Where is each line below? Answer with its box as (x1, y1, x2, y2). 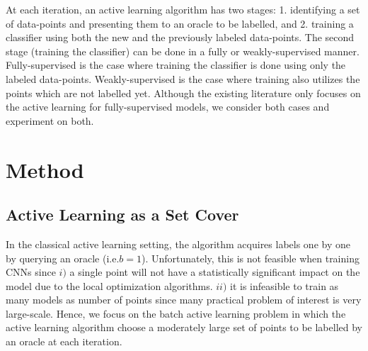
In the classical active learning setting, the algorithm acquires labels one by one (6, 236, 350, 251)
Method (6, 155, 84, 184)
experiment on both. (6, 113, 94, 128)
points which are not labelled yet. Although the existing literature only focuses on (6, 85, 361, 100)
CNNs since (6, 264, 56, 279)
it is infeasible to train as (230, 278, 339, 293)
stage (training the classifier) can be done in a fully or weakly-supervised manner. (6, 43, 360, 58)
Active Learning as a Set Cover (6, 204, 239, 225)
